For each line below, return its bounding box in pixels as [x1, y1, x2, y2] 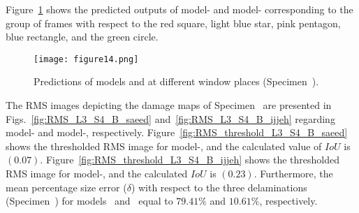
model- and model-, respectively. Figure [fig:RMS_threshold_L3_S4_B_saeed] [6, 125, 348, 140]
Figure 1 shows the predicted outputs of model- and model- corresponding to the [6, 2, 353, 16]
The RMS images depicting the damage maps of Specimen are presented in [6, 98, 332, 112]
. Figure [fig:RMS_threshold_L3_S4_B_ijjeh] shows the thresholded [40, 152, 340, 167]
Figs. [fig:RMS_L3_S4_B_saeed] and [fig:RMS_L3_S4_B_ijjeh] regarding [6, 111, 335, 126]
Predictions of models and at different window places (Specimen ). [34, 74, 319, 89]
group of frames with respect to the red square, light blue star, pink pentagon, [6, 15, 341, 30]
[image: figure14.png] [34, 54, 139, 64]
